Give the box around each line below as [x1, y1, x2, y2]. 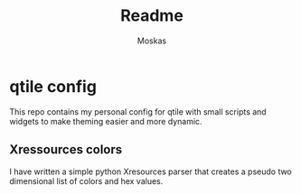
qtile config [9, 76, 98, 97]
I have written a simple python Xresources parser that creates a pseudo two [9, 166, 292, 177]
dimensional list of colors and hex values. [9, 175, 164, 186]
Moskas [136, 35, 167, 46]
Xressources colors [9, 142, 123, 158]
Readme [120, 5, 183, 26]
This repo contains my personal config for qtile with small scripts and [9, 106, 267, 117]
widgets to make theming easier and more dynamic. [9, 115, 202, 126]
